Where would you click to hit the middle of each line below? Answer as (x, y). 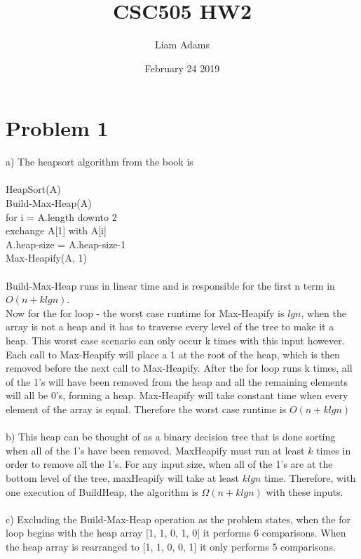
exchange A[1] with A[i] (56, 230)
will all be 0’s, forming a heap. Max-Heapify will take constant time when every (177, 395)
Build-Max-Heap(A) (49, 203)
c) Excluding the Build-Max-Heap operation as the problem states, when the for (178, 519)
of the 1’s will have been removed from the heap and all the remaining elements (177, 381)
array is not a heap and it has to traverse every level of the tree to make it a (170, 326)
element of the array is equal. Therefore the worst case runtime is (146, 409)
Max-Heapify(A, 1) (46, 258)
